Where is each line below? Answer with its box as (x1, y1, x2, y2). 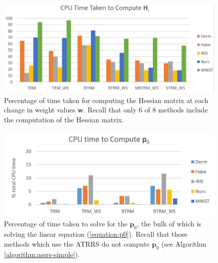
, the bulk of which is (137, 218, 202, 229)
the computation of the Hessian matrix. (4, 114, 124, 124)
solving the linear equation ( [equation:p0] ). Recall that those (4, 229, 188, 239)
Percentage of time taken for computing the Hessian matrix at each (4, 95, 209, 105)
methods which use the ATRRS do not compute (4, 238, 150, 249)
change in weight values (4, 105, 75, 115)
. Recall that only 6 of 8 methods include (83, 105, 208, 115)
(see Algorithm (161, 238, 207, 249)
